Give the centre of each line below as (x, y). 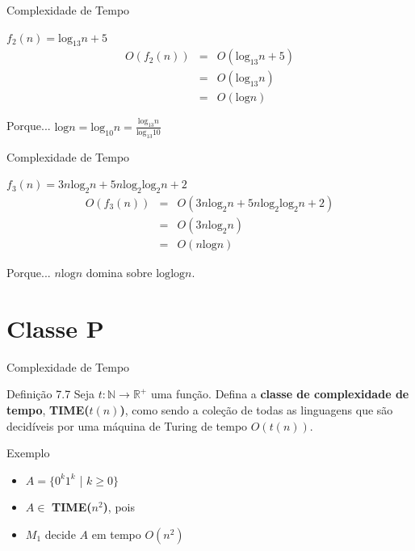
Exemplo (28, 453)
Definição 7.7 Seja (51, 394)
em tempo (116, 534)
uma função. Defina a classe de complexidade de (280, 394)
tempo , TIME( (48, 409)
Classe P (55, 328)
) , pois (119, 507)
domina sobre (119, 273)
